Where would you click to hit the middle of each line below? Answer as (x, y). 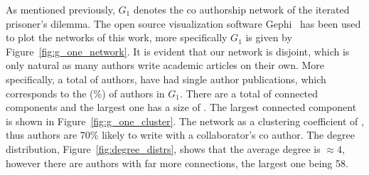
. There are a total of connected (249, 93)
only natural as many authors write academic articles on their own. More (165, 65)
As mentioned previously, (60, 9)
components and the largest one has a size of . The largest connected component (181, 107)
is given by (269, 37)
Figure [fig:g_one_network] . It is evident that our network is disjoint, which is (178, 51)
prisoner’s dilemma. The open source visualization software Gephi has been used (183, 23)
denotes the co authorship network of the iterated (241, 9)
